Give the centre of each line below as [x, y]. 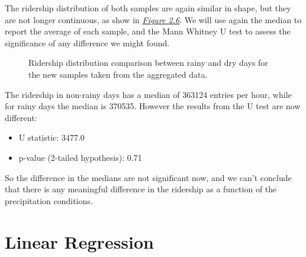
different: [21, 117]
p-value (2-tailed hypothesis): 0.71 [80, 157]
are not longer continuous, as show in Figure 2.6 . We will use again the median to [153, 19]
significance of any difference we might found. [87, 42]
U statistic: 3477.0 [51, 137]
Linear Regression [80, 241]
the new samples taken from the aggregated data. [118, 74]
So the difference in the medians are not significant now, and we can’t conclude [148, 177]
